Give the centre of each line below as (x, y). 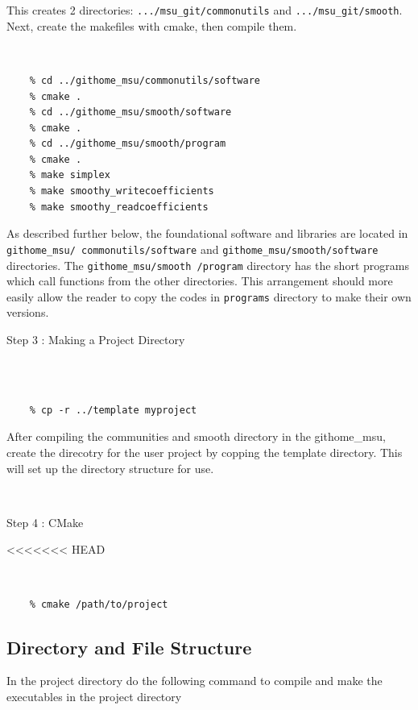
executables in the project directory (94, 697)
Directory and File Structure (129, 647)
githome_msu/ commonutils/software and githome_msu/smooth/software (192, 249)
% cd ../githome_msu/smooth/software (130, 112)
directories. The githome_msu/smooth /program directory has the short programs (208, 265)
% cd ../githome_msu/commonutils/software (145, 80)
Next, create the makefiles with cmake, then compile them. (152, 25)
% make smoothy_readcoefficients (119, 207)
